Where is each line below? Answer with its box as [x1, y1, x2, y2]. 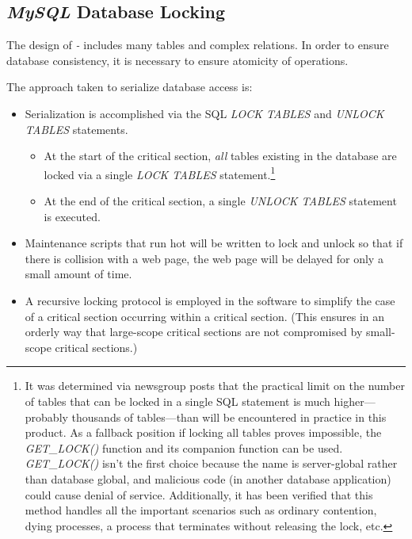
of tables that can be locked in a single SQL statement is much [25, 392, 330, 409]
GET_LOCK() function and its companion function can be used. [25, 439, 343, 456]
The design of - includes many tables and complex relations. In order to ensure [6, 36, 389, 53]
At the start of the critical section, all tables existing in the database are [44, 147, 397, 164]
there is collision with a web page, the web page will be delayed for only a [25, 250, 383, 266]
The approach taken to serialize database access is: [6, 78, 253, 95]
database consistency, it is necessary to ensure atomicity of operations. [6, 52, 349, 68]
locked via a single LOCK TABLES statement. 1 [44, 163, 276, 182]
